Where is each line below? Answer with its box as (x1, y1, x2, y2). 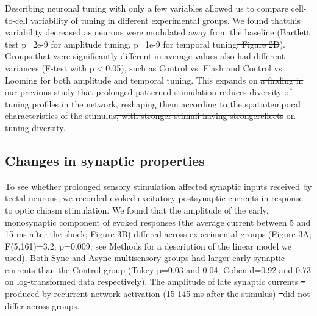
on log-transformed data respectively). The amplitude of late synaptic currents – (5, 275, 305, 288)
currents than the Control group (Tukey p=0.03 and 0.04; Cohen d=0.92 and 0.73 (5, 263, 311, 276)
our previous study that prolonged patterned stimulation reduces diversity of (5, 85, 291, 98)
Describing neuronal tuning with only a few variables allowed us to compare (5, 2, 288, 14)
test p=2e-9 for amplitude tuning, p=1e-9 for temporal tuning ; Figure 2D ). (5, 37, 285, 50)
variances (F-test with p (5, 61, 94, 74)
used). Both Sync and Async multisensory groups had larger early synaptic (5, 251, 285, 264)
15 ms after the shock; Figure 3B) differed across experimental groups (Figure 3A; (5, 228, 312, 240)
